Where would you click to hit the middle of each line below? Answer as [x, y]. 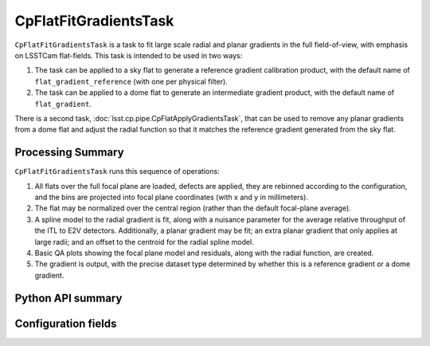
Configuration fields [66, 323]
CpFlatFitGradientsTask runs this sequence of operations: [117, 171]
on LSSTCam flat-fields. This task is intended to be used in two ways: [129, 55]
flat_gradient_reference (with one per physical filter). [131, 81]
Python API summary [68, 298]
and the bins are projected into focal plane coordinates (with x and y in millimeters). [171, 197]
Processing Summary [69, 153]
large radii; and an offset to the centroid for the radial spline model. [144, 242]
